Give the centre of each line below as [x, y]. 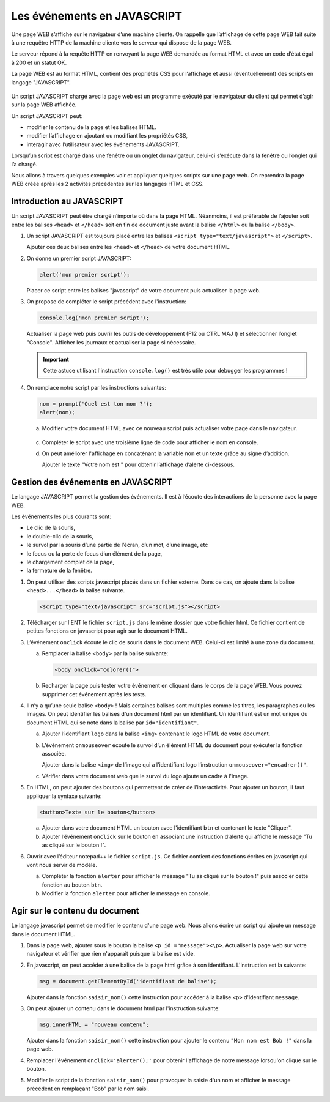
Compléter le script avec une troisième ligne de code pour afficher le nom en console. [150, 442]
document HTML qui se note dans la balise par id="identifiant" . [113, 723]
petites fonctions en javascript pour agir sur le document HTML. [107, 631]
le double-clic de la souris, [60, 536]
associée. [54, 753]
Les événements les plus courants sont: [61, 516]
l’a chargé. [24, 164]
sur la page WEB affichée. [44, 105]
